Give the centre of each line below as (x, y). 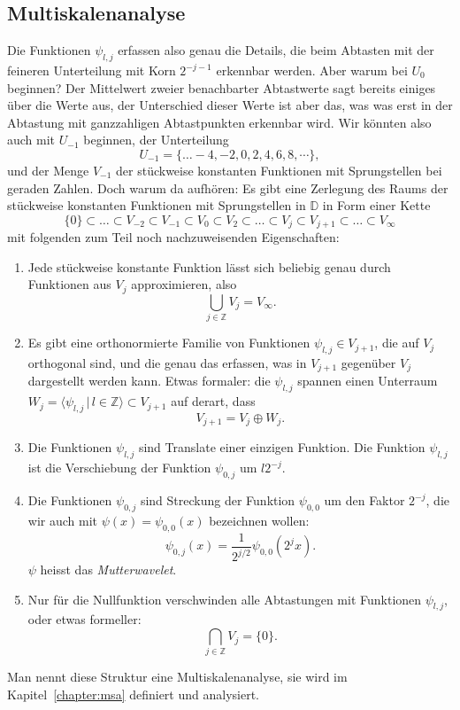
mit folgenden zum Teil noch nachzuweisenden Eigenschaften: (173, 237)
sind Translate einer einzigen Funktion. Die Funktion (282, 447)
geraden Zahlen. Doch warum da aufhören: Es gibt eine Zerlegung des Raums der (228, 187)
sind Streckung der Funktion (218, 500)
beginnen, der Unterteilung (156, 140)
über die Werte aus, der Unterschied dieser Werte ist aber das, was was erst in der (230, 105)
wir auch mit (63, 520)
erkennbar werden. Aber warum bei (312, 70)
